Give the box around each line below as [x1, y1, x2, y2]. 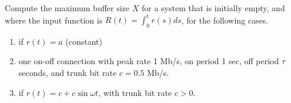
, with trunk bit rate [98, 86, 172, 98]
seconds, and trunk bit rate [18, 67, 117, 79]
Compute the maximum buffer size [5, 2, 130, 14]
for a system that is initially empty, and [141, 2, 285, 14]
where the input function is [5, 14, 103, 26]
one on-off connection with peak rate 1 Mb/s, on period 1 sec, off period [18, 55, 279, 67]
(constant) [65, 35, 102, 47]
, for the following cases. [181, 14, 269, 26]
